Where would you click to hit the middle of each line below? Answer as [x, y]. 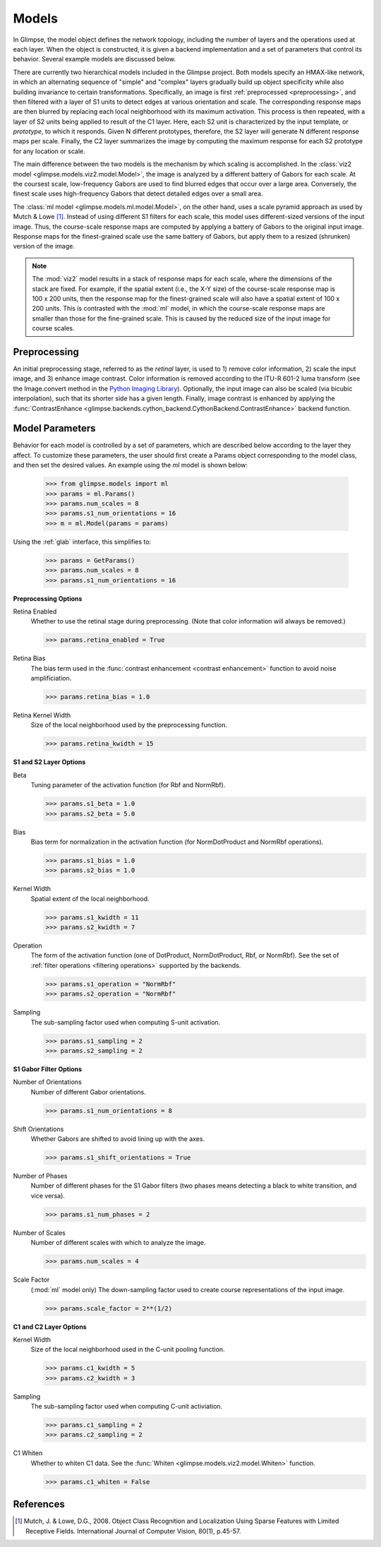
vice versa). [48, 1195]
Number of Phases [40, 1176]
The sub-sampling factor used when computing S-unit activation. [126, 1022]
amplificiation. [51, 679]
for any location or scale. [49, 151]
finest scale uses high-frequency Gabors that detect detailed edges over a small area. [138, 193]
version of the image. [44, 246]
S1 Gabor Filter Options [48, 1069]
